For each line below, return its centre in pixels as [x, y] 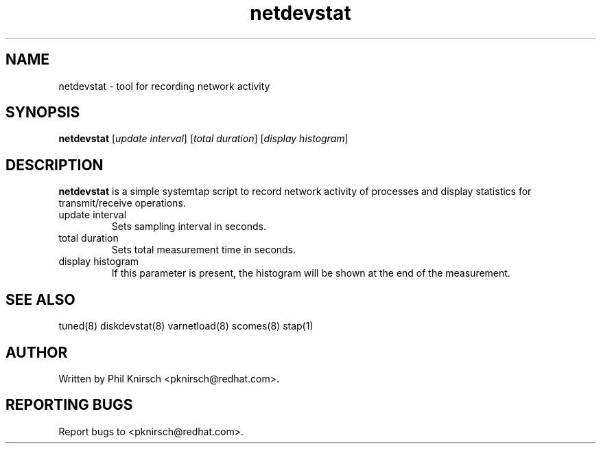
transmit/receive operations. [122, 203]
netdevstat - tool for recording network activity [164, 86]
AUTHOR [37, 352]
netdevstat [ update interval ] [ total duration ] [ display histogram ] [203, 139]
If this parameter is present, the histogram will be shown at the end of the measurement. [311, 273]
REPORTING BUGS [69, 405]
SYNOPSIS [43, 113]
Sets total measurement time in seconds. [204, 250]
